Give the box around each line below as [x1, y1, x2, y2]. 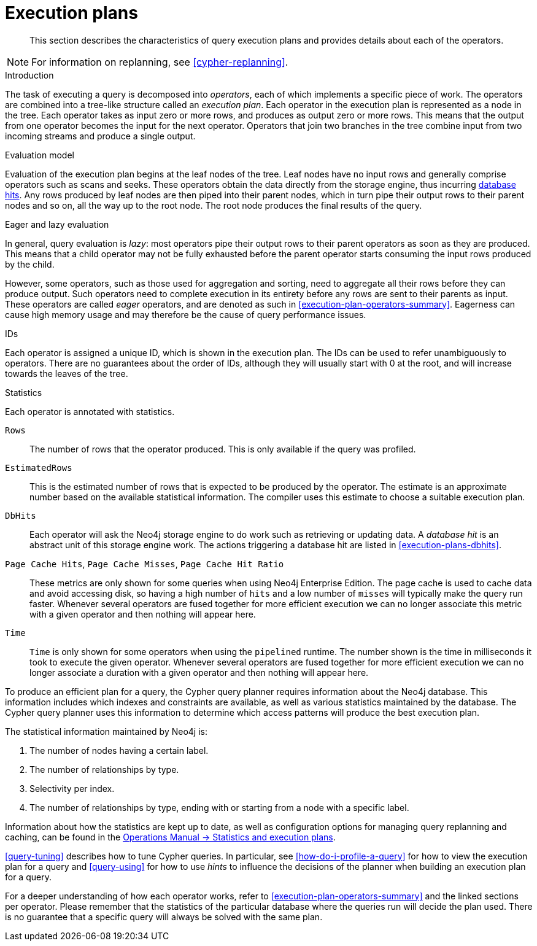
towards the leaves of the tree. [5, 368, 128, 379]
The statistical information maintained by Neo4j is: [5, 726, 208, 737]
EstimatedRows [5, 462, 72, 473]
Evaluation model [5, 149, 74, 160]
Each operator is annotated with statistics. [5, 406, 175, 417]
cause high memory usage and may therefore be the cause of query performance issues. [5, 309, 366, 320]
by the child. [5, 258, 55, 269]
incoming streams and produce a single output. [5, 130, 196, 141]
